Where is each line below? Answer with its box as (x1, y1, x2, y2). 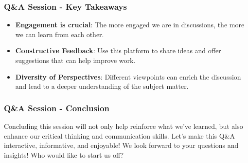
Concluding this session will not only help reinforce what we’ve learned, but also (4, 121, 243, 131)
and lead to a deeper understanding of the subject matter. (15, 81, 189, 91)
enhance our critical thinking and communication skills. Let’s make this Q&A (4, 130, 235, 141)
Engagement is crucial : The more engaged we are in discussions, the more (15, 20, 245, 30)
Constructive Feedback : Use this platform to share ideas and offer (15, 45, 221, 56)
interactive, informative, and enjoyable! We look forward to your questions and (4, 140, 239, 150)
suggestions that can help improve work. (15, 55, 136, 65)
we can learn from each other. (15, 29, 104, 39)
